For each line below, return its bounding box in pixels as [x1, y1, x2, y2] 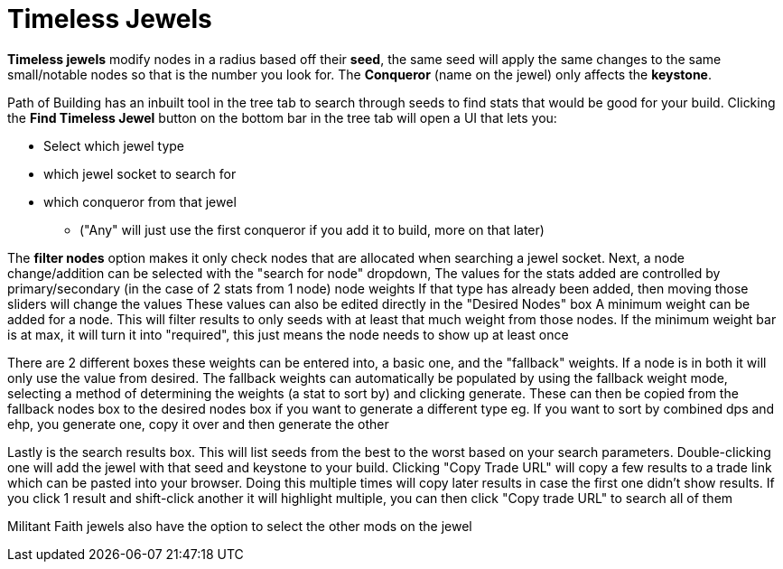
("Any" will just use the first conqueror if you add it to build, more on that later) [79, 221, 545, 238]
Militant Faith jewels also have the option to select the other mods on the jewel [7, 518, 472, 534]
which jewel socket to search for [43, 165, 237, 182]
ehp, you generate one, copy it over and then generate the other [7, 415, 389, 432]
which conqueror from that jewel [43, 193, 237, 210]
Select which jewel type [43, 137, 185, 154]
